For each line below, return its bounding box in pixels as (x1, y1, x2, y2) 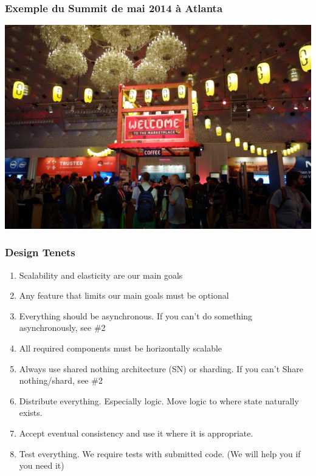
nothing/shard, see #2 (19, 374, 103, 387)
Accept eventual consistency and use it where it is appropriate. (19, 427, 253, 440)
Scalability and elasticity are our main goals (19, 268, 183, 281)
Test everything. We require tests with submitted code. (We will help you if (19, 447, 301, 460)
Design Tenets (5, 245, 75, 260)
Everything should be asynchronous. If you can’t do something (19, 309, 253, 322)
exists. (19, 406, 43, 419)
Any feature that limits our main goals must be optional (19, 289, 229, 302)
